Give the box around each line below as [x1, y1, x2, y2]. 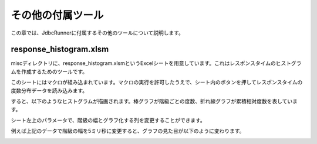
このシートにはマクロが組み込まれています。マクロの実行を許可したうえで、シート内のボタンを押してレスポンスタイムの [11, 79, 303, 86]
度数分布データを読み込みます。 [11, 87, 88, 94]
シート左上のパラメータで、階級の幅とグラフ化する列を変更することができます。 [11, 116, 205, 124]
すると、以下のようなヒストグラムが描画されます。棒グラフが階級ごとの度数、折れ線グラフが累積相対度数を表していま [11, 98, 298, 105]
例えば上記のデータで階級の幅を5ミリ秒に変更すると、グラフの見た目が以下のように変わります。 [11, 128, 245, 135]
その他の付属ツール [11, 9, 104, 22]
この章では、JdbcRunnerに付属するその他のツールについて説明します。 [11, 29, 184, 36]
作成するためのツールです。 [21, 68, 88, 75]
